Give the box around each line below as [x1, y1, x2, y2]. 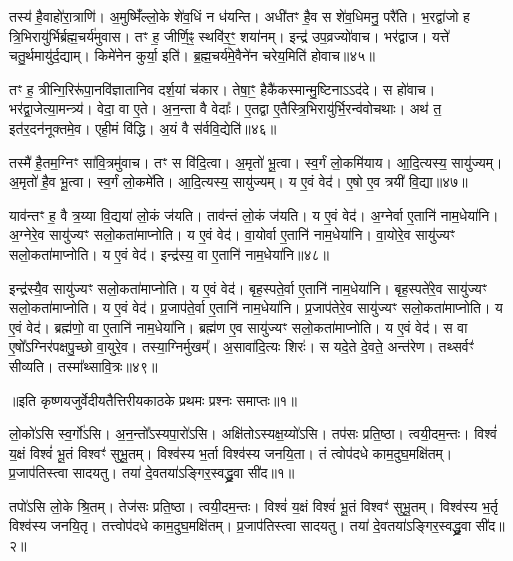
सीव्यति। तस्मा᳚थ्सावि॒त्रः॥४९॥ [9, 355, 158, 376]
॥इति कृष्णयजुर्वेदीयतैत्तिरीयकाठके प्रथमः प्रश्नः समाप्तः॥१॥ [9, 389, 297, 410]
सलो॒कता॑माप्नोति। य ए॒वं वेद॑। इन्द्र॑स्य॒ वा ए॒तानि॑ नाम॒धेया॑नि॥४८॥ [9, 243, 329, 264]
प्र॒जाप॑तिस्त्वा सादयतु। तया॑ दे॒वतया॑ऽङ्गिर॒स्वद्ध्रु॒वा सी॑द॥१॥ [9, 462, 295, 483]
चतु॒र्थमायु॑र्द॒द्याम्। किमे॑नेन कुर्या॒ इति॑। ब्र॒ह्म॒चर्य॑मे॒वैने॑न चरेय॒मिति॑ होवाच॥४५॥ [9, 45, 375, 66]
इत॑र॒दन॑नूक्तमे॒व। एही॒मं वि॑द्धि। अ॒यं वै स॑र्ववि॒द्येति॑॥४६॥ [9, 117, 277, 138]
